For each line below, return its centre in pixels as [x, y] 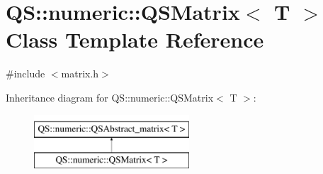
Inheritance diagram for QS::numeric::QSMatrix [110, 97]
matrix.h [80, 74]
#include [25, 74]
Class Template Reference [135, 39]
